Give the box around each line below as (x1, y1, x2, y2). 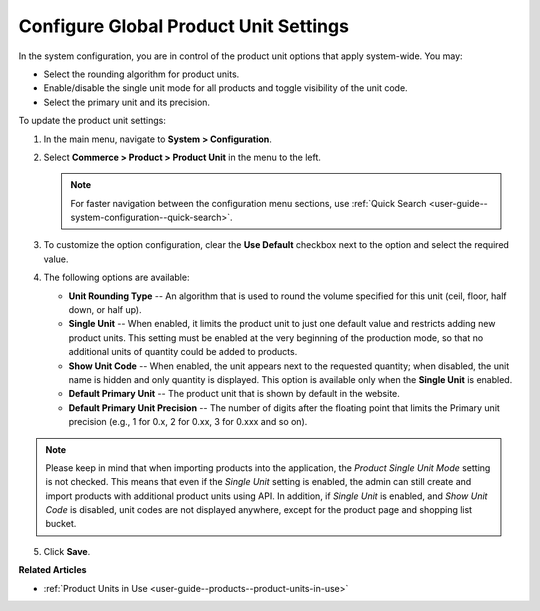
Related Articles (18, 564, 87, 576)
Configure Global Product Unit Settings (18, 15, 350, 37)
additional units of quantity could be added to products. (68, 346, 298, 358)
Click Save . (43, 545, 91, 557)
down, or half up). (68, 304, 142, 316)
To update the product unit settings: (18, 115, 167, 127)
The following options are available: (43, 271, 190, 284)
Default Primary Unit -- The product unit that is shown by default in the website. (68, 388, 400, 400)
